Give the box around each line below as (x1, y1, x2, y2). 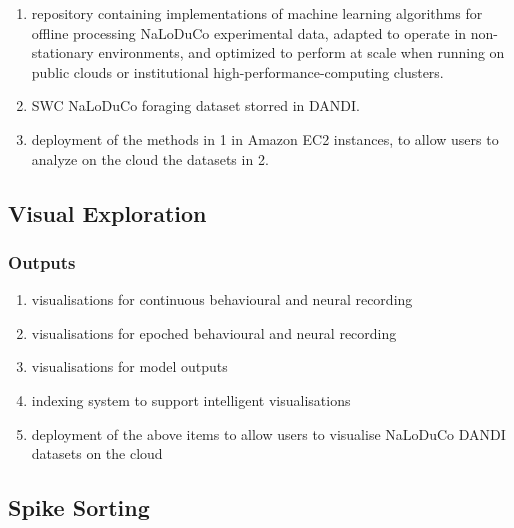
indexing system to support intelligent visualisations (31, 389, 351, 410)
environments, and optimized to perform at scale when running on (98, 42, 505, 63)
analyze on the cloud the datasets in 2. (31, 148, 269, 169)
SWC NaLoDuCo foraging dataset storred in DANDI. (31, 95, 360, 116)
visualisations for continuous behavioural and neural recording (31, 289, 413, 310)
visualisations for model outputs (31, 356, 228, 377)
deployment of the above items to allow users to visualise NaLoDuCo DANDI (31, 423, 506, 444)
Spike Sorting (8, 492, 150, 523)
